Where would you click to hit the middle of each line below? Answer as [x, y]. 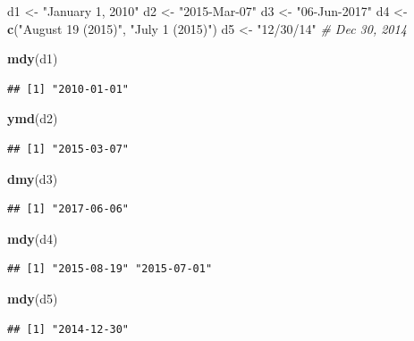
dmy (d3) [33, 178]
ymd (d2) [33, 118]
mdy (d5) [33, 298]
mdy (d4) [33, 238]
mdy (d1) [33, 58]
